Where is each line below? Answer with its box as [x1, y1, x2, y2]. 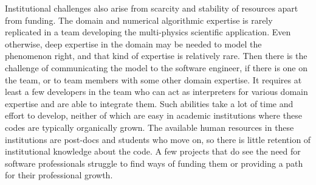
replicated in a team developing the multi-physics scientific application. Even [5, 26, 291, 38]
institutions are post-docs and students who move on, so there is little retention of [5, 133, 311, 145]
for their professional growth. [5, 169, 113, 181]
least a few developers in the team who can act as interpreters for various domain [5, 85, 308, 98]
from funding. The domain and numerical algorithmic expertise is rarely [5, 13, 273, 26]
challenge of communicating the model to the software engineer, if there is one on [5, 61, 308, 74]
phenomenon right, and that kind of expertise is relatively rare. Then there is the [5, 49, 307, 62]
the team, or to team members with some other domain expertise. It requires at [5, 73, 302, 86]
